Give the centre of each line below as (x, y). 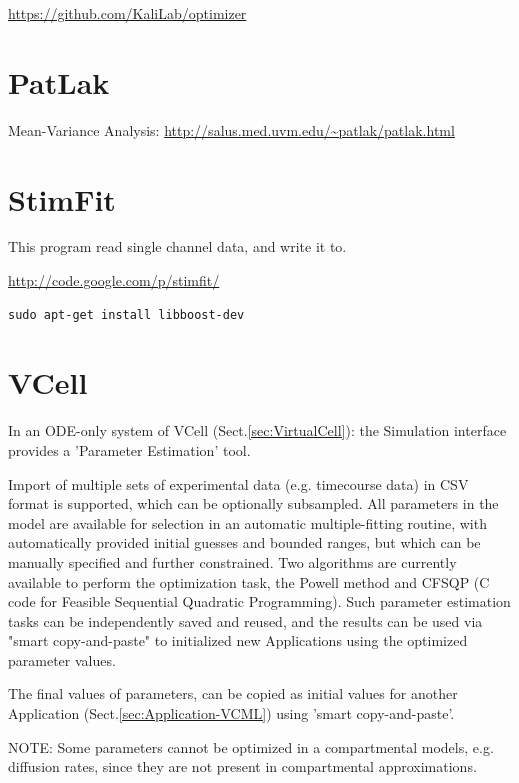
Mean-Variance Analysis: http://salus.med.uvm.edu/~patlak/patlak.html (231, 129)
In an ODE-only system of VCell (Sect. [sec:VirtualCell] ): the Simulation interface (257, 430)
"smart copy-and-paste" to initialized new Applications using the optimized (238, 640)
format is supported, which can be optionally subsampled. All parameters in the (253, 503)
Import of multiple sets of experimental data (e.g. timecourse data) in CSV (238, 483)
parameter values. (62, 659)
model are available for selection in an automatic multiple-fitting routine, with (247, 522)
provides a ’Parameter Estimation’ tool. (129, 449)
